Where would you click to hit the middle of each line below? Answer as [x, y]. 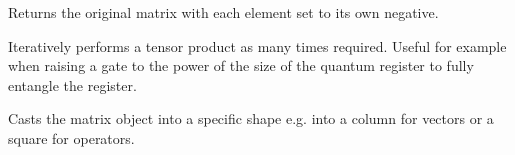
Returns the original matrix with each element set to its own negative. [223, 12]
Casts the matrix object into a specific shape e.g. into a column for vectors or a [251, 118]
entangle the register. [72, 84]
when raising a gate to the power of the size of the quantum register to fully [241, 65]
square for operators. [71, 137]
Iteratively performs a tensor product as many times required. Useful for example [257, 45]
